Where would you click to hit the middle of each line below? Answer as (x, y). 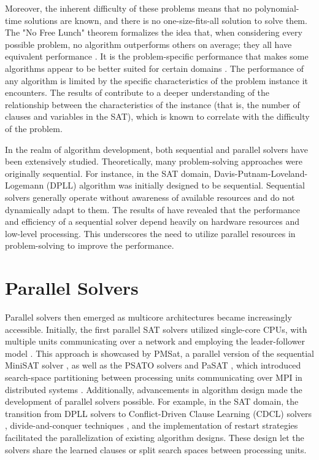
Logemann (25, 185)
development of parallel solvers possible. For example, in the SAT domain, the (152, 401)
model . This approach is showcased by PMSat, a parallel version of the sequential (159, 353)
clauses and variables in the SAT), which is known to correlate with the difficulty (157, 116)
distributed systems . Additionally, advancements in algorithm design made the (154, 389)
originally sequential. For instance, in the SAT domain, (108, 173)
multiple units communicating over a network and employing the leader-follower (155, 341)
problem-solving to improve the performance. (90, 245)
